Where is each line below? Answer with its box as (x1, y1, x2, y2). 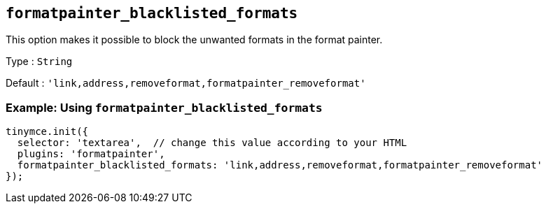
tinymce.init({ (6, 126, 89, 138)
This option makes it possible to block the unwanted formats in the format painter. (6, 34, 383, 46)
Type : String (6, 55, 73, 68)
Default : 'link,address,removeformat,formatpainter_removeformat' (6, 77, 366, 89)
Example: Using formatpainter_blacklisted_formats (6, 100, 323, 115)
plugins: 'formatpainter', (17, 148, 165, 160)
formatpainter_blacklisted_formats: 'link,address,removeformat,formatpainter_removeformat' (17, 159, 543, 171)
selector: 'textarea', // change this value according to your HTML (17, 137, 407, 149)
